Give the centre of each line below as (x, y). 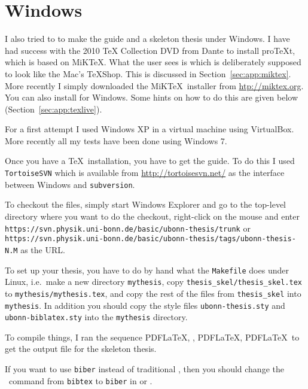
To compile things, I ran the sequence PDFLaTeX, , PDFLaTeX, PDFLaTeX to (152, 337)
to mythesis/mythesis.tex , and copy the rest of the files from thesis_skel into (153, 293)
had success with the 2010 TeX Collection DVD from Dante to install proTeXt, (150, 50)
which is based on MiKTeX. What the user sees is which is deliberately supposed (153, 62)
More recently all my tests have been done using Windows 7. (116, 140)
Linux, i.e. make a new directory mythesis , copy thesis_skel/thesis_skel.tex (154, 282)
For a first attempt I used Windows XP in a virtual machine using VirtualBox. (150, 129)
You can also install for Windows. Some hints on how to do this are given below (152, 97)
